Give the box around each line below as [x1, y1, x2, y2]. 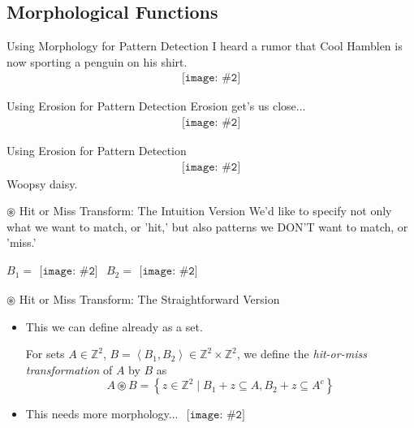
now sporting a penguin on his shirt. [6, 53, 188, 70]
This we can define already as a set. [25, 318, 203, 335]
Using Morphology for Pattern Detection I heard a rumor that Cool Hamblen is [6, 37, 403, 54]
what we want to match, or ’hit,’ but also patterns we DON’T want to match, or [6, 218, 408, 235]
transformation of [25, 361, 113, 378]
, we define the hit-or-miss [236, 345, 367, 362]
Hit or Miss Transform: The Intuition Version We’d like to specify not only [19, 202, 392, 219]
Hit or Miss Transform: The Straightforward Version [19, 291, 280, 308]
